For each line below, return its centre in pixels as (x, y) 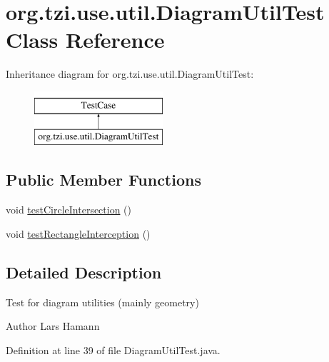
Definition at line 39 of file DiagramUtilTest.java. (113, 350)
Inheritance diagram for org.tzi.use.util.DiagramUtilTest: (130, 74)
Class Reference (85, 40)
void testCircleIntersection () (69, 210)
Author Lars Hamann (53, 326)
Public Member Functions (103, 180)
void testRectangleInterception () (78, 233)
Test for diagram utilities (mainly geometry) (102, 302)
